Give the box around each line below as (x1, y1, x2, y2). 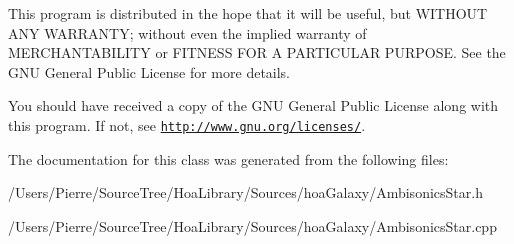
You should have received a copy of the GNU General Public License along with (8, 95, 499, 116)
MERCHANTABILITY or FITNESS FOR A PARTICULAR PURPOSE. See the (8, 42, 506, 63)
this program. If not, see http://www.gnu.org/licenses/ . (8, 114, 366, 135)
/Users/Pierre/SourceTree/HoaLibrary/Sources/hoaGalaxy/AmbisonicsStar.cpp (8, 215, 497, 236)
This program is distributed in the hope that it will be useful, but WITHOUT (8, 3, 488, 23)
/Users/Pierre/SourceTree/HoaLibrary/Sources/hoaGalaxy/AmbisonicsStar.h (8, 182, 483, 203)
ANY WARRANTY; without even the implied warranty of (8, 22, 367, 43)
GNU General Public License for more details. (8, 61, 291, 82)
